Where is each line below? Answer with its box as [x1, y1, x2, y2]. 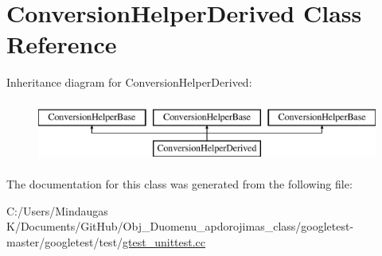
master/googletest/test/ [6, 233, 123, 250]
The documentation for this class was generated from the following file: [6, 176, 353, 192]
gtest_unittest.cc [123, 233, 206, 250]
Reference [6, 28, 117, 60]
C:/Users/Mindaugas [6, 202, 108, 219]
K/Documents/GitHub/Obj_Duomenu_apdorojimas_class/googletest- [6, 218, 354, 235]
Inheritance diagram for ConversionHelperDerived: [6, 74, 252, 91]
